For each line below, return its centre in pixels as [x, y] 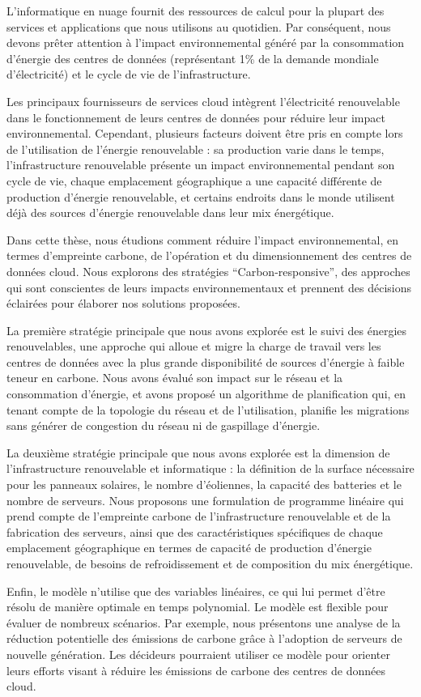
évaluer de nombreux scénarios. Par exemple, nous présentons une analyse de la [204, 622]
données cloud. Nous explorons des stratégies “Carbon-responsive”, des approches [208, 271]
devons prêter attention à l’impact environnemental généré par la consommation [206, 42]
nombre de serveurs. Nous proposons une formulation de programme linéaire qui [205, 500]
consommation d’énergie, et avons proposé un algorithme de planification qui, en [206, 394]
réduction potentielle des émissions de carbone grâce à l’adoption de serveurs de [204, 638]
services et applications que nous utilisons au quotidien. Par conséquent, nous [199, 26]
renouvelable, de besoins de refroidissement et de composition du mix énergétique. [210, 563]
